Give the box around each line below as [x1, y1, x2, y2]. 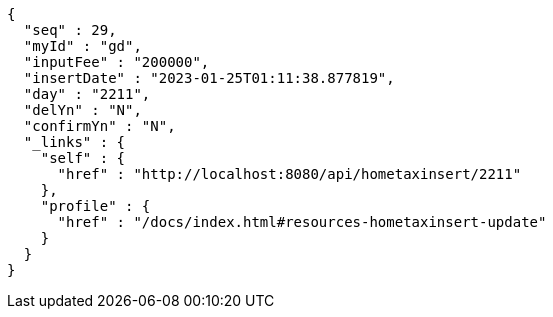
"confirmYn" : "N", [23, 118, 176, 134]
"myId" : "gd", [23, 38, 142, 54]
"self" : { [40, 150, 126, 166]
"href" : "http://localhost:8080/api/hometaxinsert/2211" [57, 166, 522, 182]
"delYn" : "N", [23, 102, 142, 118]
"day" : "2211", [23, 86, 151, 102]
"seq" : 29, [23, 22, 117, 38]
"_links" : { [23, 134, 126, 150]
